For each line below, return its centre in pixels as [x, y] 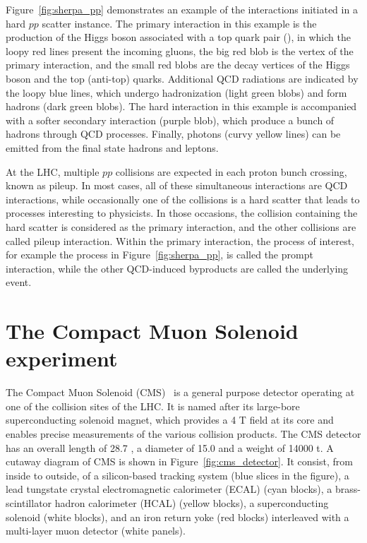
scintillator [29, 502]
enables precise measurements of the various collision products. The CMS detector [183, 433]
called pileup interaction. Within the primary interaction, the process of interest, [180, 240]
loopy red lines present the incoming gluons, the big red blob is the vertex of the [180, 50]
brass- [348, 489]
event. [19, 282]
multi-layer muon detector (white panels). [96, 531]
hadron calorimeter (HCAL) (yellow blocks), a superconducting [192, 502]
